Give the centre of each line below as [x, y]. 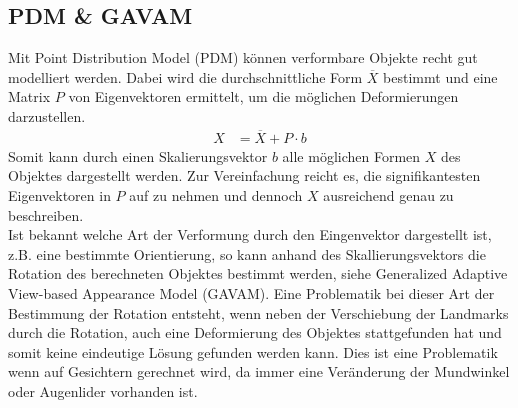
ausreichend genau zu [388, 195]
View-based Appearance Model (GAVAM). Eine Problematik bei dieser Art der [251, 292]
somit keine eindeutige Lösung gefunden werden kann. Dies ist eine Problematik [253, 351]
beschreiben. [46, 214]
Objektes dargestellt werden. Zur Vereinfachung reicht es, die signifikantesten [244, 175]
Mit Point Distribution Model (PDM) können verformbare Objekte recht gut [243, 57]
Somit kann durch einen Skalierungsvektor [138, 155]
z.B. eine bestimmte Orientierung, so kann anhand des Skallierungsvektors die [247, 253]
